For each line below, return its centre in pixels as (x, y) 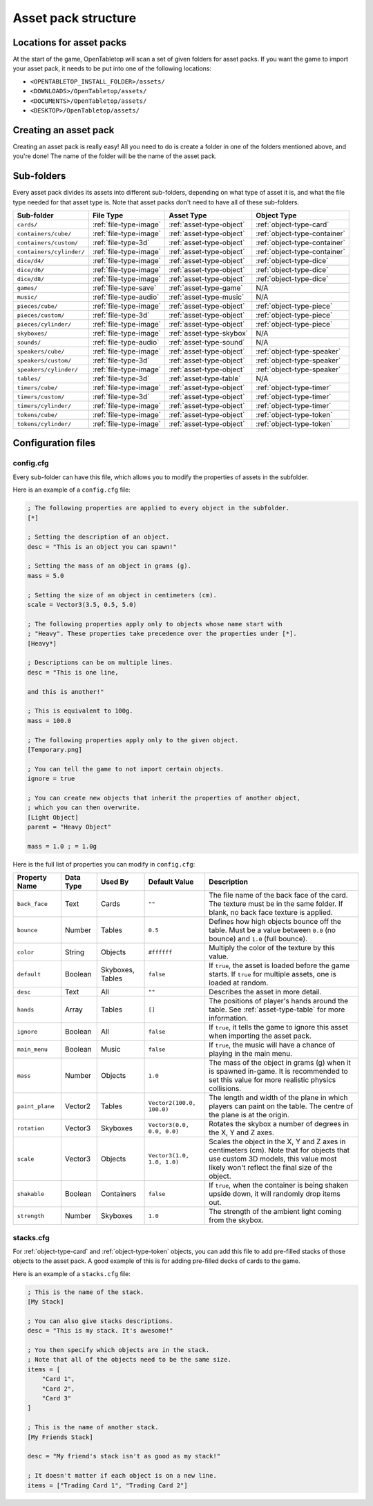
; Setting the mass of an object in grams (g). (109, 566)
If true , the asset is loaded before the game (279, 965)
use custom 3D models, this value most (272, 1159)
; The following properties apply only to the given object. (133, 740)
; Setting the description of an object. (98, 537)
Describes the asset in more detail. (265, 992)
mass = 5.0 (46, 576)
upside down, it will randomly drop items (275, 1194)
